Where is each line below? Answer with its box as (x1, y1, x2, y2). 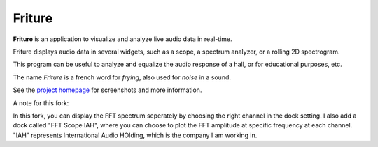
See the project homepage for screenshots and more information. (13, 86, 202, 94)
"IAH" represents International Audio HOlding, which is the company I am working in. (13, 131, 258, 139)
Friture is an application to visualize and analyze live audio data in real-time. (13, 35, 232, 43)
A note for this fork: (13, 98, 69, 107)
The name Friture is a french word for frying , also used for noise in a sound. (13, 73, 231, 82)
